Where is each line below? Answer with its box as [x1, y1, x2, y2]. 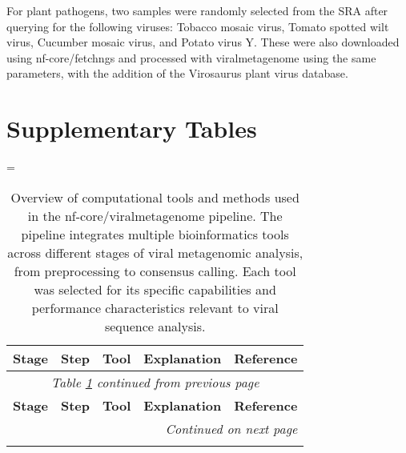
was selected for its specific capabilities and [34, 279, 276, 299]
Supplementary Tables [6, 112, 257, 145]
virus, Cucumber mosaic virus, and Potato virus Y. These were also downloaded [6, 34, 400, 50]
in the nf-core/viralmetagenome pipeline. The [27, 206, 283, 225]
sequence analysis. [104, 316, 206, 335]
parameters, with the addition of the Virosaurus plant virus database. [6, 65, 348, 82]
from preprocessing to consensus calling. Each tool [14, 261, 296, 280]
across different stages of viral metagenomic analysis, [7, 243, 303, 262]
